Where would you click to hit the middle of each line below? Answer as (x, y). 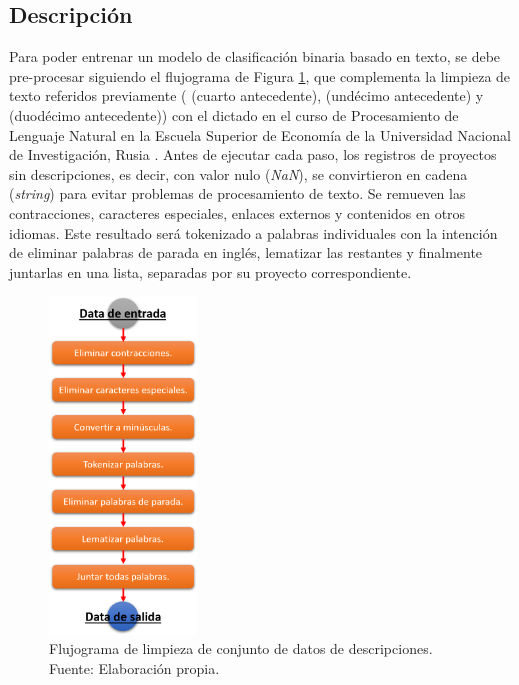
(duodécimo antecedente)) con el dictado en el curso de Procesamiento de (234, 114)
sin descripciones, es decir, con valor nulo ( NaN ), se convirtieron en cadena (238, 173)
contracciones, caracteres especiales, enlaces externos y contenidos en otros (237, 212)
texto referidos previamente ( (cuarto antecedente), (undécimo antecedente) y (246, 95)
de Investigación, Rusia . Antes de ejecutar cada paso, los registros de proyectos (253, 154)
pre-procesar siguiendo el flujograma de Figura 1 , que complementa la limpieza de (260, 75)
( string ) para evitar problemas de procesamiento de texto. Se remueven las (237, 193)
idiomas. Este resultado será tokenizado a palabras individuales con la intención (253, 232)
